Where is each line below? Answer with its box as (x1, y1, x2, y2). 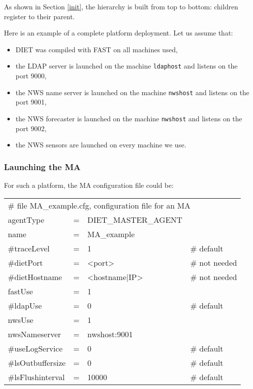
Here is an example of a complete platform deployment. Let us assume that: (4, 28, 233, 38)
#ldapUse (8, 299, 42, 311)
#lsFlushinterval (8, 371, 65, 383)
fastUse (8, 285, 33, 297)
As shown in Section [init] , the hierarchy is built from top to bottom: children (4, 1, 238, 11)
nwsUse (8, 314, 33, 325)
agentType (8, 213, 44, 225)
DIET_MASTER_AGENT (87, 213, 183, 225)
